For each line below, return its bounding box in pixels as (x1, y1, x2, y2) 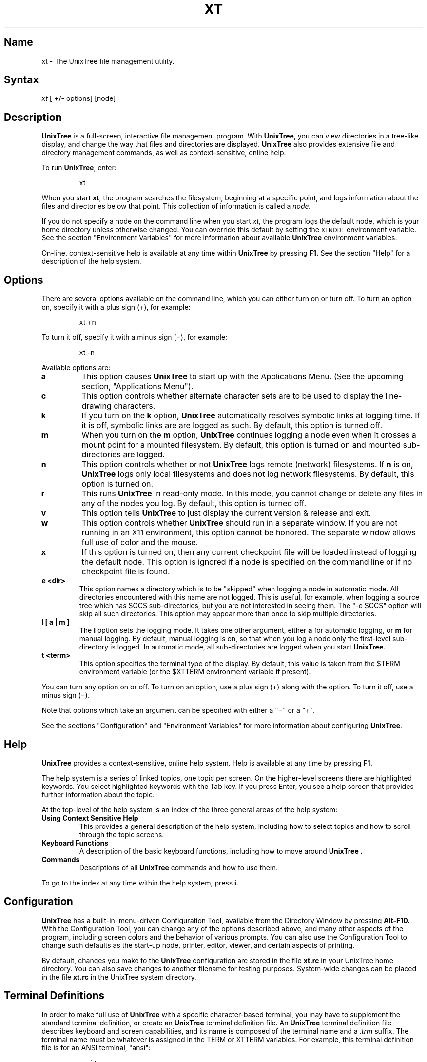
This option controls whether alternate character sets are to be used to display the (81, 391, 383, 401)
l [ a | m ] (41, 618, 70, 627)
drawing (81, 401, 112, 411)
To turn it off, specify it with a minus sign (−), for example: (41, 333, 228, 342)
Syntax (4, 74, 39, 86)
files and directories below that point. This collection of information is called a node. (41, 202, 311, 211)
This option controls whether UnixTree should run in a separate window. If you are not (81, 518, 398, 528)
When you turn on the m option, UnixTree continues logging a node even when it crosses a (81, 430, 416, 440)
